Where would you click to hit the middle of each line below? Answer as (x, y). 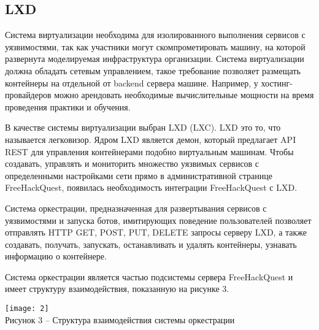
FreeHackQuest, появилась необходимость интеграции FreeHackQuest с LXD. (151, 187)
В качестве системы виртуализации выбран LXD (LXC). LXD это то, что (143, 127)
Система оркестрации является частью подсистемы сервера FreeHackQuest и (149, 276)
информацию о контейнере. (56, 256)
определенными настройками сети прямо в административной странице (139, 175)
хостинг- (277, 82)
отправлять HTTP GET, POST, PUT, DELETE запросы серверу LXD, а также (156, 232)
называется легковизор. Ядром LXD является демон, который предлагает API (151, 139)
